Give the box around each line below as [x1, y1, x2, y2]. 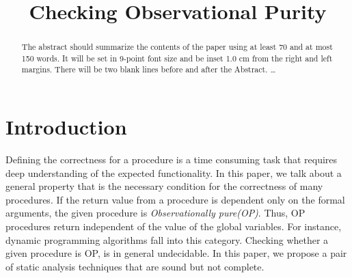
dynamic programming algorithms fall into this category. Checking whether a [5, 232, 329, 247]
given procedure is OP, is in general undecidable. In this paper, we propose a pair [5, 246, 347, 260]
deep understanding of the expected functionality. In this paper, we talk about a [5, 165, 342, 180]
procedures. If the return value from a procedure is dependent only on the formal [5, 192, 345, 206]
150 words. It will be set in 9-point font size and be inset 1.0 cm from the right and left [21, 52, 333, 64]
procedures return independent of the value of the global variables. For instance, [5, 219, 342, 234]
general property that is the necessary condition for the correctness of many [5, 179, 323, 193]
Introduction [5, 113, 127, 141]
